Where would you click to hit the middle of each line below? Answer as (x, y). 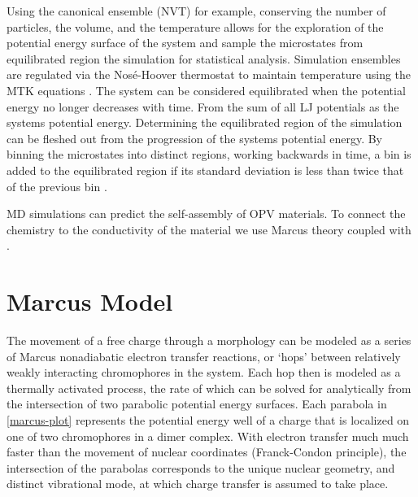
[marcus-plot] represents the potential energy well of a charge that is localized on (208, 420)
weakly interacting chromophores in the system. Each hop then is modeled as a (204, 372)
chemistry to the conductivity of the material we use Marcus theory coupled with (209, 229)
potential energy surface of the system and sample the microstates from (185, 43)
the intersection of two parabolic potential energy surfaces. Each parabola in (197, 404)
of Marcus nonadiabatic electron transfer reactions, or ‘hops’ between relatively (204, 356)
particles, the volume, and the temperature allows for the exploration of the (195, 26)
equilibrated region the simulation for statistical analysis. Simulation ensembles (204, 58)
